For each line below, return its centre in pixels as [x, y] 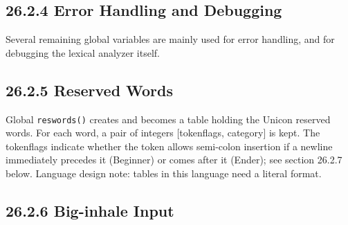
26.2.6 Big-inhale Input [90, 211]
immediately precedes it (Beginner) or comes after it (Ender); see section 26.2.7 [174, 160]
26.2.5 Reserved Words [90, 90]
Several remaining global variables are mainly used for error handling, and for [170, 39]
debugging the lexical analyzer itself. [83, 52]
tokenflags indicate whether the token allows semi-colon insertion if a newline [169, 146]
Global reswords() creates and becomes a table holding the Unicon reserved [168, 119]
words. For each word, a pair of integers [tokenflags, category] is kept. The [163, 133]
